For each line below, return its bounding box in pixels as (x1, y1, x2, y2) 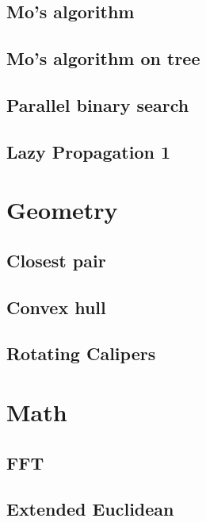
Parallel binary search (6, 92, 189, 117)
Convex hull (6, 294, 106, 319)
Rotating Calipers (6, 341, 156, 366)
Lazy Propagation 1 (6, 139, 170, 163)
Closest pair (6, 248, 106, 272)
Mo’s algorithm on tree (6, 46, 200, 71)
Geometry (6, 194, 118, 226)
